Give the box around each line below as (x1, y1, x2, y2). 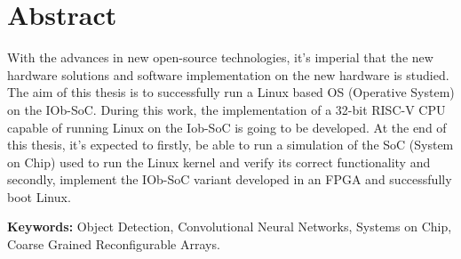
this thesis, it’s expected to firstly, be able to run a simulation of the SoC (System (7, 135, 454, 154)
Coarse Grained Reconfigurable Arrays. (7, 235, 220, 254)
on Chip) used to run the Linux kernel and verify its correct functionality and (7, 152, 431, 171)
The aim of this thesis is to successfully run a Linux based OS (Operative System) (7, 83, 455, 101)
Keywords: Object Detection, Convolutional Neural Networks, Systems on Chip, (7, 217, 452, 236)
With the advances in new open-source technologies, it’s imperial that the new (7, 48, 433, 67)
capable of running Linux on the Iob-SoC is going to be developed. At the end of (7, 117, 447, 136)
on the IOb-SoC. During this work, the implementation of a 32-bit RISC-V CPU (7, 100, 446, 118)
